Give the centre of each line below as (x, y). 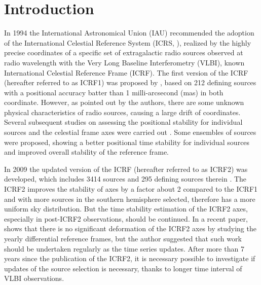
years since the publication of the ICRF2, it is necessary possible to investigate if (130, 258)
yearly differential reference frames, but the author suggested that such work (123, 238)
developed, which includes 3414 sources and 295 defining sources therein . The (125, 179)
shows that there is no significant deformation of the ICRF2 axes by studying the (130, 228)
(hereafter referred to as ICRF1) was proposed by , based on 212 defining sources (130, 82)
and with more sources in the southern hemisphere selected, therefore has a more (130, 199)
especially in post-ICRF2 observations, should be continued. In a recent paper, (126, 218)
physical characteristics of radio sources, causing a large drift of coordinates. (122, 112)
